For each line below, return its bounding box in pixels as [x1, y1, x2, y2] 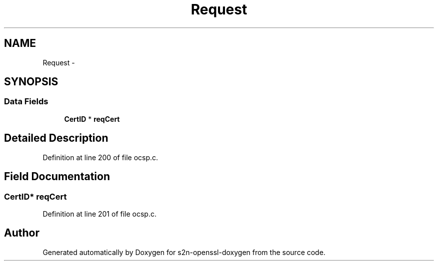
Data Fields [4, 96, 48, 107]
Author [4, 227, 39, 240]
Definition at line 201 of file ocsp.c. [42, 209, 156, 218]
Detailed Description [4, 132, 108, 145]
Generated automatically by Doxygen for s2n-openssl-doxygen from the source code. [42, 248, 325, 257]
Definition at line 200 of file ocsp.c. [42, 153, 158, 162]
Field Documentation [4, 170, 110, 183]
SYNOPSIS [4, 75, 58, 88]
